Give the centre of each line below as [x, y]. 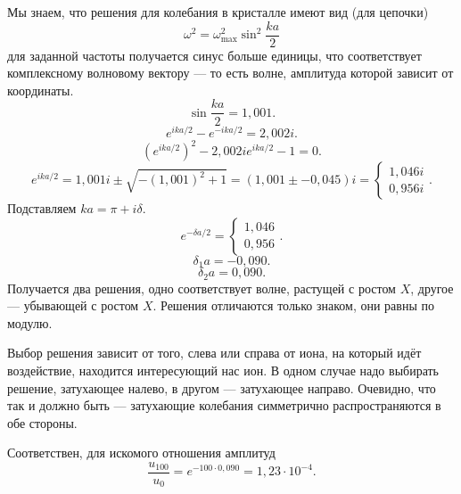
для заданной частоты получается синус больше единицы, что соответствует [214, 55]
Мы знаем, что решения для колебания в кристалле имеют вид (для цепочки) [218, 12]
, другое [432, 288]
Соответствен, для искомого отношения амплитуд [141, 453]
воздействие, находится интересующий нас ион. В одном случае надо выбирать [223, 370]
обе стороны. [42, 422]
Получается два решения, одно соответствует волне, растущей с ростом [202, 288]
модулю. [30, 322]
